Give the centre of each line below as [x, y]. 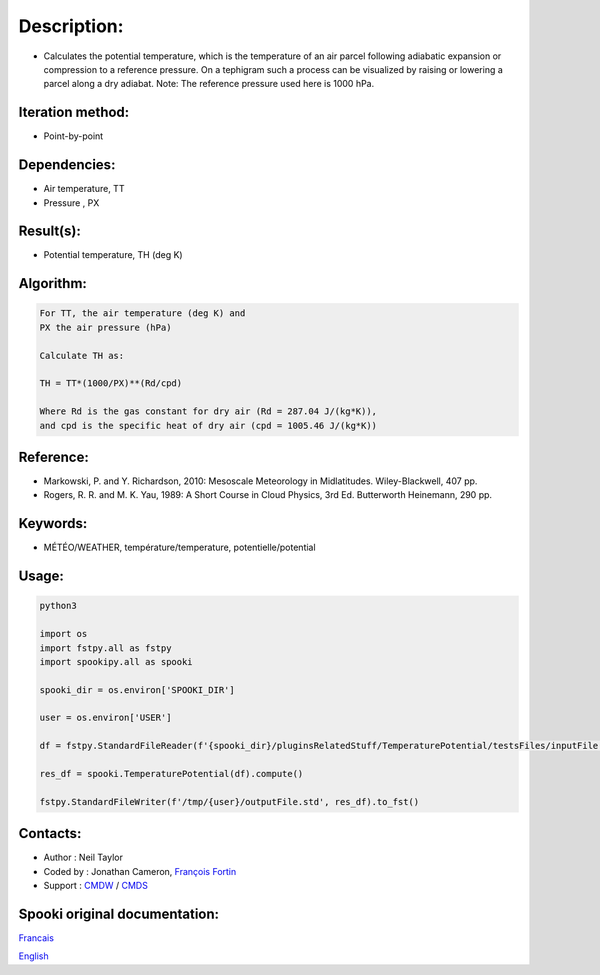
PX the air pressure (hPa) [105, 327]
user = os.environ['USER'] [105, 718]
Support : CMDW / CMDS [96, 886]
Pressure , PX [71, 202]
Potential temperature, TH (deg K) [113, 255]
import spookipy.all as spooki [116, 661]
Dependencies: [67, 165]
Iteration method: [74, 112]
